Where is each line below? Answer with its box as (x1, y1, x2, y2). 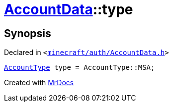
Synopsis (4, 27, 51, 40)
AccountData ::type (4, 1, 133, 18)
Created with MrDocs (4, 78, 74, 87)
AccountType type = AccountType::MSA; (4, 63, 155, 72)
